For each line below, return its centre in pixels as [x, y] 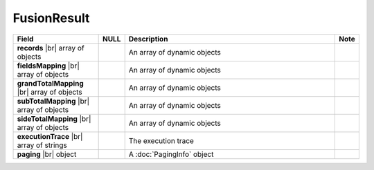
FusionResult [51, 18]
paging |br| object [47, 154]
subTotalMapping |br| [53, 101]
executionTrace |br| [50, 136]
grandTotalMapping [51, 83]
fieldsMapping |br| [48, 66]
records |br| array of [51, 48]
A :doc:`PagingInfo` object [171, 154]
